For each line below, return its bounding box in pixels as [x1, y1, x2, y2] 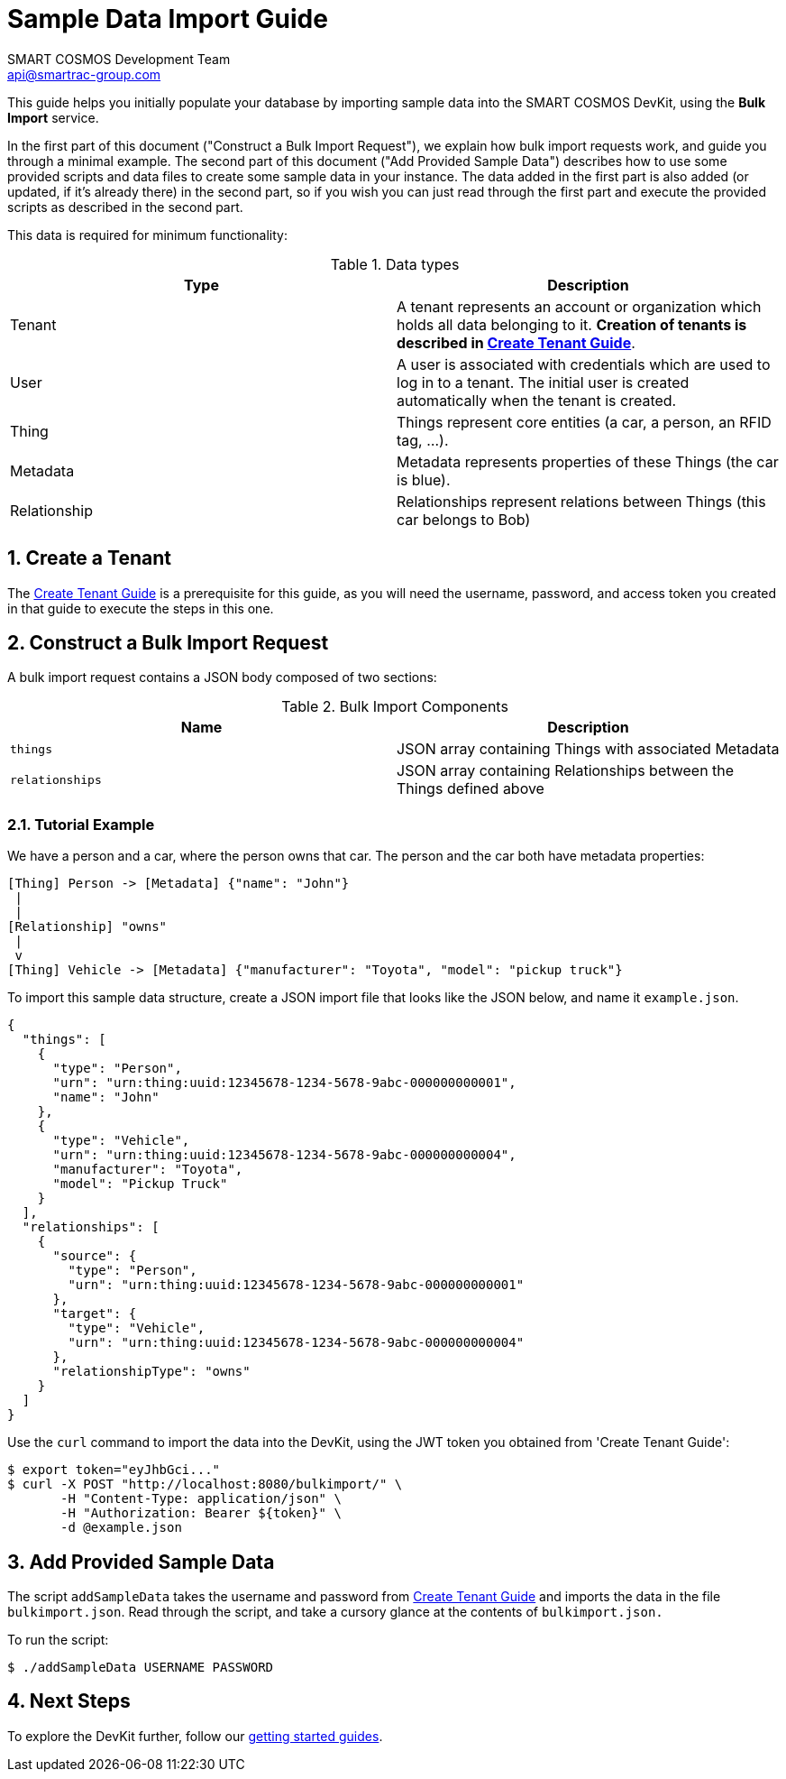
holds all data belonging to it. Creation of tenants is [397, 315, 747, 334]
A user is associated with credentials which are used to [397, 355, 771, 373]
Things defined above [397, 779, 544, 798]
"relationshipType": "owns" [52, 1364, 251, 1379]
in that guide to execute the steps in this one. [7, 600, 274, 616]
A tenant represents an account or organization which [397, 297, 762, 316]
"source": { [52, 1249, 137, 1264]
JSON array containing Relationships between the [397, 761, 735, 780]
